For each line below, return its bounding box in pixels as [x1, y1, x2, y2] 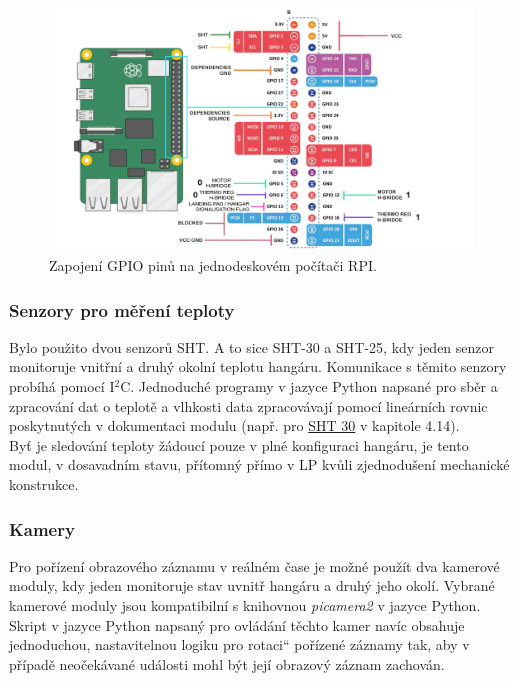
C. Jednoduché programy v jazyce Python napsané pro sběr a [120, 376, 498, 397]
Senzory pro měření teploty [9, 297, 235, 322]
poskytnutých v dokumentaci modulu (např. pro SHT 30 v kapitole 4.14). [9, 415, 460, 436]
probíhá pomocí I [9, 376, 115, 397]
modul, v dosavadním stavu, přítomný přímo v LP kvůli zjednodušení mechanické [9, 454, 510, 475]
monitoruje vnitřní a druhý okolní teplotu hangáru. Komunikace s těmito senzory [9, 356, 507, 377]
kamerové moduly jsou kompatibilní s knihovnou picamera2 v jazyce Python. [9, 595, 481, 616]
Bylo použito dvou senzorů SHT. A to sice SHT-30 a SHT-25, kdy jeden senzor [9, 336, 495, 357]
